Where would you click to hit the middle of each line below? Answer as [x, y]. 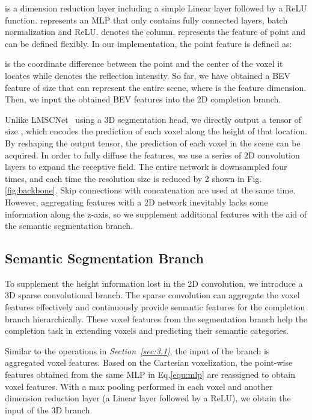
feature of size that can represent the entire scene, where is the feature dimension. [156, 87]
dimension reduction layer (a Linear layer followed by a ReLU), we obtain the [148, 398]
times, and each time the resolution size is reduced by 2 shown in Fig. [133, 178]
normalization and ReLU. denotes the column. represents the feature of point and [155, 32]
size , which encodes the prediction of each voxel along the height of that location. [156, 131]
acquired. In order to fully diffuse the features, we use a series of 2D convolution [152, 155]
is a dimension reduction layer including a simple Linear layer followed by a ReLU [156, 8]
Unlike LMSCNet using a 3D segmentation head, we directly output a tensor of [153, 119]
